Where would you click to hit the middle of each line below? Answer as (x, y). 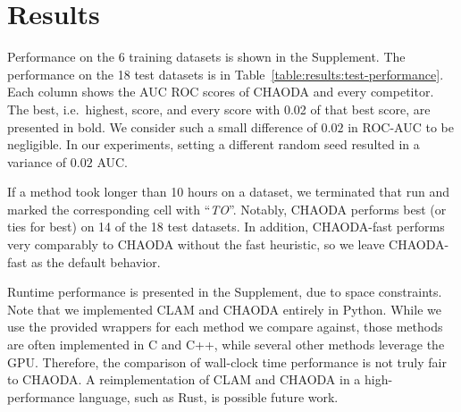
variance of (37, 161)
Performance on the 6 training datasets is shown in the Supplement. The (206, 57)
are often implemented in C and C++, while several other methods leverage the (226, 345)
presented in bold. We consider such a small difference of (162, 126)
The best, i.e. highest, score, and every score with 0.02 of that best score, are (219, 109)
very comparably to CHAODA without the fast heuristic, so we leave (196, 244)
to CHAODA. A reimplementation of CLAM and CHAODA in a (184, 379)
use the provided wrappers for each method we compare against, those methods (225, 327)
